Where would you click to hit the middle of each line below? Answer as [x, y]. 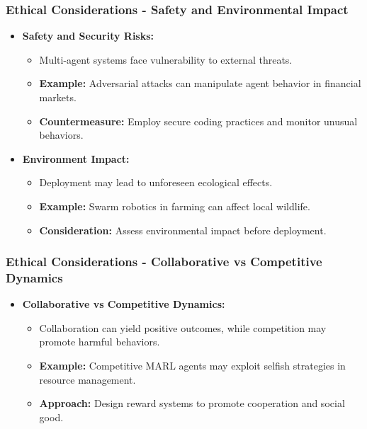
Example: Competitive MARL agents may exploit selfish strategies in [192, 366]
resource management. [87, 379]
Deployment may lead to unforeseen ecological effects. [156, 182]
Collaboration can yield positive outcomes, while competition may [183, 327]
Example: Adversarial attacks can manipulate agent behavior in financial [200, 83]
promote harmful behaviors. [100, 342]
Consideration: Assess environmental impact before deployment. [183, 230]
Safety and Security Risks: [88, 36]
